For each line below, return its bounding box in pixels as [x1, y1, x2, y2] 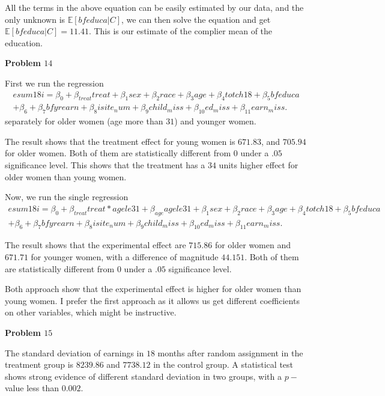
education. [5, 36, 43, 49]
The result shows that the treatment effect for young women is [5, 135, 235, 147]
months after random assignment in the [157, 346, 303, 359]
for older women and [214, 239, 291, 251]
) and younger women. [174, 115, 256, 127]
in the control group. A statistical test [153, 358, 294, 371]
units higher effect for [219, 159, 299, 171]
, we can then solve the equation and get [121, 13, 271, 25]
